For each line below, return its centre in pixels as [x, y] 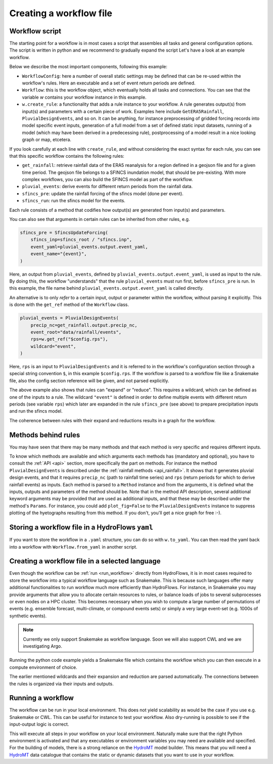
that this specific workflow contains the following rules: [67, 156]
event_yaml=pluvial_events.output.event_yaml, [89, 247]
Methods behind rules [45, 435]
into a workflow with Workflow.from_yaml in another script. [73, 547]
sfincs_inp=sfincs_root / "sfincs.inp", [81, 240]
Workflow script [35, 31]
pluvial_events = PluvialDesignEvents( [69, 318]
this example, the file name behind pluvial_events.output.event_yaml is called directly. [107, 288]
